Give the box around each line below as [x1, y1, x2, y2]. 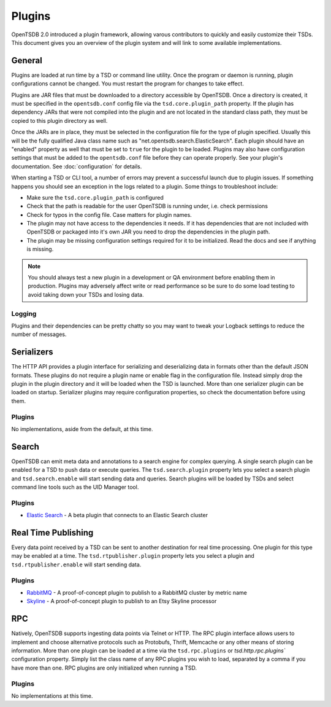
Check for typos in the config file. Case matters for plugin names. [26, 211, 192, 218]
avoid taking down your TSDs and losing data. [28, 291, 144, 298]
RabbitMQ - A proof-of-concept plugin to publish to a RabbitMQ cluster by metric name [26, 589, 248, 596]
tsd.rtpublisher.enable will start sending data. [11, 561, 142, 568]
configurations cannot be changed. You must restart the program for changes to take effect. [11, 80, 245, 87]
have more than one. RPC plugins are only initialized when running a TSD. [11, 664, 197, 671]
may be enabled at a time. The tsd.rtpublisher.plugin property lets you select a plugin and [11, 552, 254, 560]
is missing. [26, 246, 54, 253]
